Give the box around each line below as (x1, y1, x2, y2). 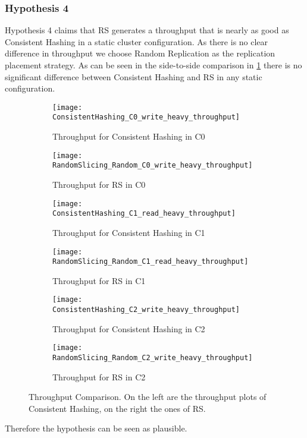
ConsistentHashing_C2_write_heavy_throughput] (52, 305, 240, 314)
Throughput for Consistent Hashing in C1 (52, 226, 205, 238)
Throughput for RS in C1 (52, 274, 146, 286)
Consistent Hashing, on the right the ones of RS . (29, 402, 206, 414)
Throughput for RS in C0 (52, 178, 146, 190)
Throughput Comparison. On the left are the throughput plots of (29, 390, 267, 403)
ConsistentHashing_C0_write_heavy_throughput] (52, 113, 240, 122)
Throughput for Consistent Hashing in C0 (52, 130, 205, 143)
